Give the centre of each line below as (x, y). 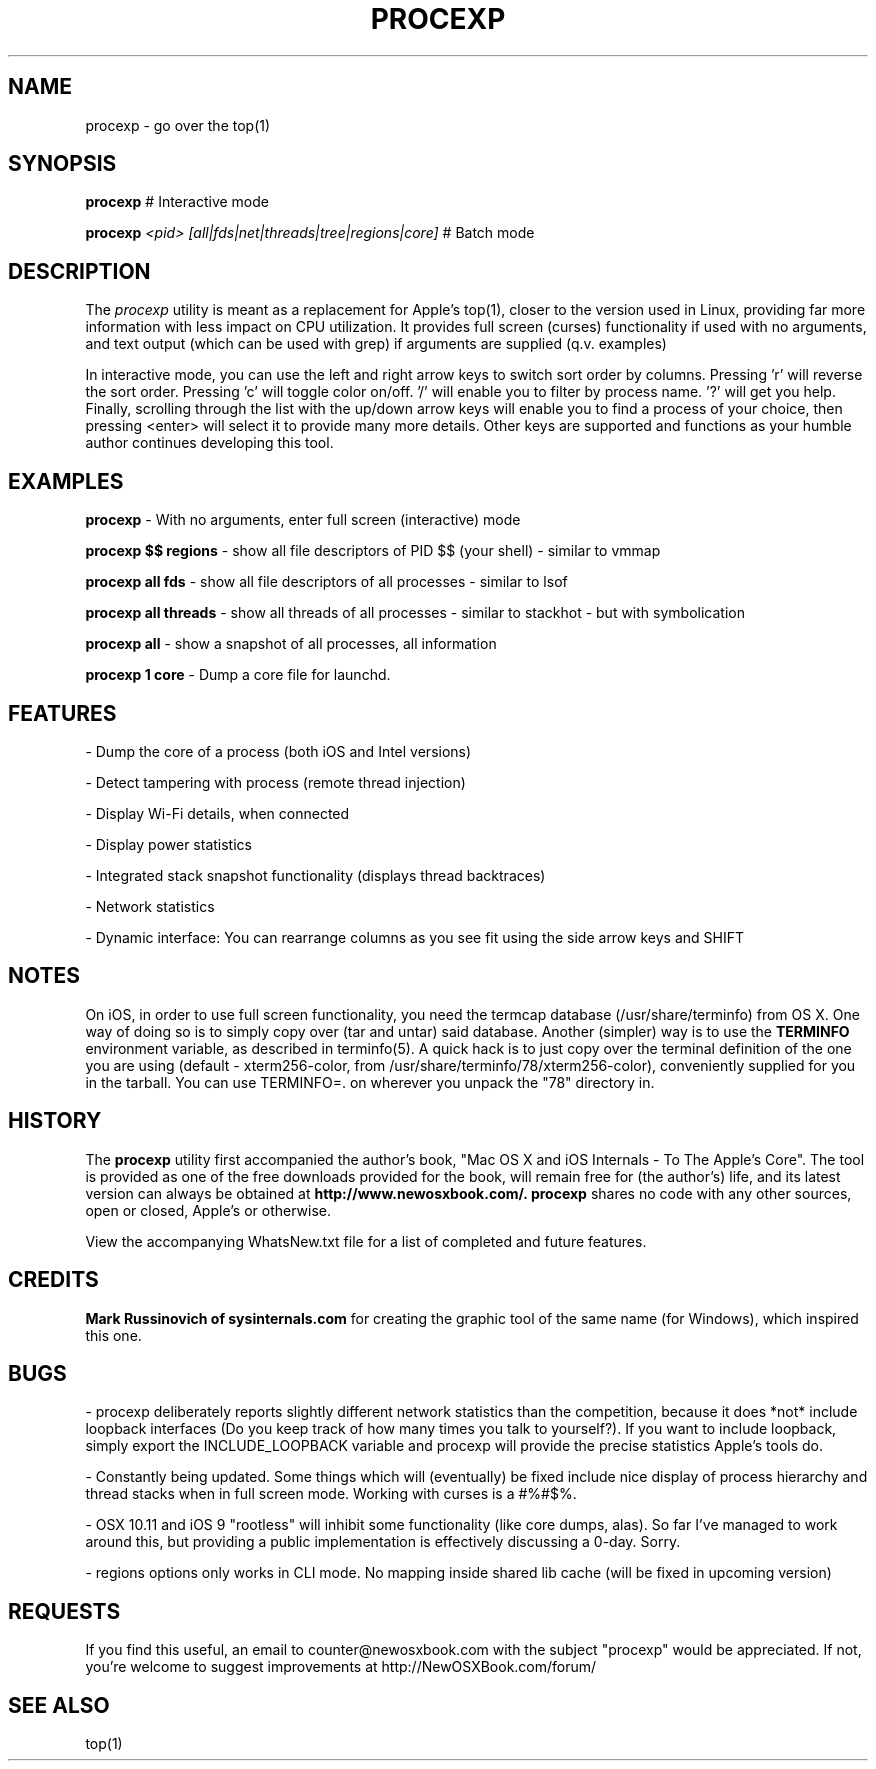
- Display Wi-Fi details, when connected (217, 813)
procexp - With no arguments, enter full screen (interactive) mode (303, 520)
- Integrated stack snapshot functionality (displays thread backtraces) (315, 875)
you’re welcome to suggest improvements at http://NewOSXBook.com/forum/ (341, 1667)
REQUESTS (64, 1611)
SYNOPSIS (62, 164)
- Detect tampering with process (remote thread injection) (275, 782)
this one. (113, 1335)
